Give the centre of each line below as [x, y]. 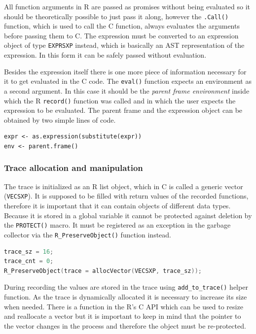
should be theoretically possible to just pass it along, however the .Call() [116, 16]
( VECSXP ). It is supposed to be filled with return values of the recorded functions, [126, 196]
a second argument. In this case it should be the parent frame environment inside [127, 90]
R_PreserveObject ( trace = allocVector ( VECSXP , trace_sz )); [103, 271]
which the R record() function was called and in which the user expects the [120, 100]
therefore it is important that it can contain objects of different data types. [117, 206]
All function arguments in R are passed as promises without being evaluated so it [127, 6]
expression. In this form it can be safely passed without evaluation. [105, 55]
